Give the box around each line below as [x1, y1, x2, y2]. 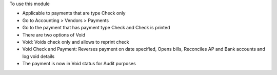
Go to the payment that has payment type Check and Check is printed [22, 25, 170, 31]
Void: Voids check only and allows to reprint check [22, 39, 129, 45]
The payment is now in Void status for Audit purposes [22, 61, 136, 67]
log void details [22, 53, 55, 59]
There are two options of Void [22, 31, 86, 38]
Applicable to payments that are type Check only [22, 10, 126, 16]
